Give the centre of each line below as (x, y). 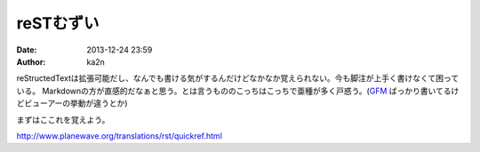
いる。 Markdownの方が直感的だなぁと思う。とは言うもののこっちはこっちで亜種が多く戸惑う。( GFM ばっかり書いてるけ (238, 91)
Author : (31, 61)
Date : (27, 50)
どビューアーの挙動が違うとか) (72, 103)
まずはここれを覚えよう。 (63, 119)
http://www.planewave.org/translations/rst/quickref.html (119, 136)
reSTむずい (58, 23)
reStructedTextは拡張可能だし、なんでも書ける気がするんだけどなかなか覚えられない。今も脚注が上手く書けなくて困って (238, 78)
